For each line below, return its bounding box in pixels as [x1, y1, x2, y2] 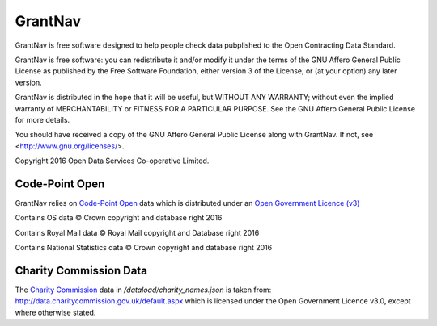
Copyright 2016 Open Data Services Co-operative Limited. [15, 156, 210, 165]
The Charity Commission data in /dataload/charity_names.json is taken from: [15, 285, 272, 295]
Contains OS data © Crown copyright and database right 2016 [15, 213, 223, 223]
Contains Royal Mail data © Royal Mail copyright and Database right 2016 [15, 228, 260, 237]
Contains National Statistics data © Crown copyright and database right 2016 [15, 243, 273, 253]
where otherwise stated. [15, 307, 96, 317]
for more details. [15, 115, 70, 124]
